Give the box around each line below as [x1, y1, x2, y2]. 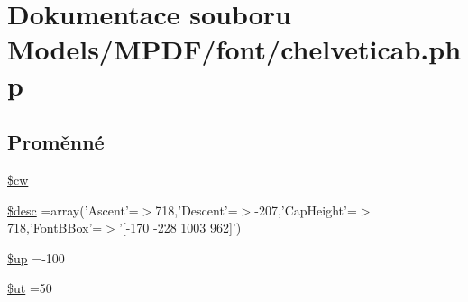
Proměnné [7, 128, 105, 156]
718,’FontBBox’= [7, 218, 103, 237]
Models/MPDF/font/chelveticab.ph [7, 31, 462, 68]
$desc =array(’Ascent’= [7, 200, 139, 219]
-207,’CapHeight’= [254, 200, 357, 219]
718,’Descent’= [155, 200, 238, 219]
